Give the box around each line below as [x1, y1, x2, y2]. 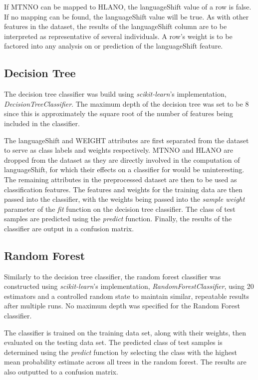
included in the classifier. [4, 118, 80, 128]
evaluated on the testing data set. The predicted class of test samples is [4, 337, 223, 347]
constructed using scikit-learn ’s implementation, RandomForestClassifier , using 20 [4, 281, 254, 291]
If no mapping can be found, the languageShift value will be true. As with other [4, 11, 249, 22]
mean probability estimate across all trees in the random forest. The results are [4, 356, 247, 367]
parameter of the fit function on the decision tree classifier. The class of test [4, 203, 236, 214]
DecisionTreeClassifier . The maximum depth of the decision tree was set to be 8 [4, 98, 249, 109]
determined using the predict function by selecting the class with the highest [4, 346, 237, 357]
